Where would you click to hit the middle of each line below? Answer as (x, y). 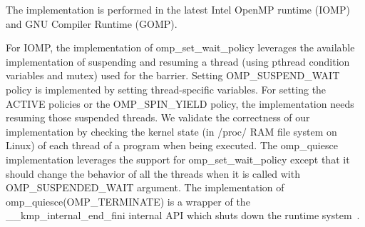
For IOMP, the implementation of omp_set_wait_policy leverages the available (180, 47)
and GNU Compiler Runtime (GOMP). (92, 23)
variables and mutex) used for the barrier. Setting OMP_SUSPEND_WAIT (173, 75)
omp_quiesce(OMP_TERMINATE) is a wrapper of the (128, 201)
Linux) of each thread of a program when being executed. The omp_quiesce (172, 145)
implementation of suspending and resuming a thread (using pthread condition (178, 61)
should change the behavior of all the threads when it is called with (153, 173)
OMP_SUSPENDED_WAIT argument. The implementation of (145, 187)
